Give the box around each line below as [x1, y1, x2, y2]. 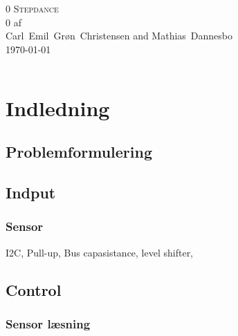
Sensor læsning [6, 315, 91, 332]
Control [6, 279, 62, 300]
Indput [6, 181, 56, 203]
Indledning [6, 93, 110, 122]
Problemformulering [6, 141, 153, 162]
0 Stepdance [6, 1, 59, 15]
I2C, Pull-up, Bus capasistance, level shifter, [6, 245, 194, 259]
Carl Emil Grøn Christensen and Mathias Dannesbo [6, 28, 233, 43]
